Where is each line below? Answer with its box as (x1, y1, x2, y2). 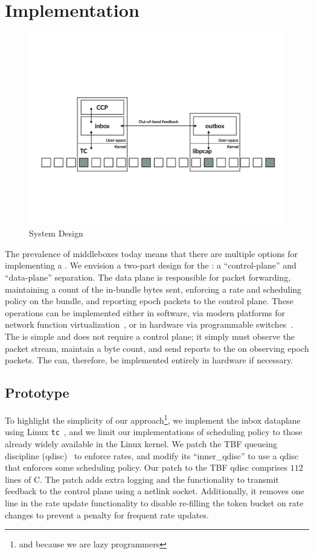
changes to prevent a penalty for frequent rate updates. (5, 508, 209, 521)
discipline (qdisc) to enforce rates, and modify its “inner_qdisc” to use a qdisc (5, 449, 298, 462)
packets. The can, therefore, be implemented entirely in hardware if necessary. (5, 354, 293, 366)
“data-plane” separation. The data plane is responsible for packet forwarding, (5, 271, 291, 284)
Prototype (5, 383, 69, 402)
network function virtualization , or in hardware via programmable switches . (5, 318, 293, 331)
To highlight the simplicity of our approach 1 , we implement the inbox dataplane (5, 412, 301, 426)
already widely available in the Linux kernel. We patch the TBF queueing (5, 437, 278, 450)
